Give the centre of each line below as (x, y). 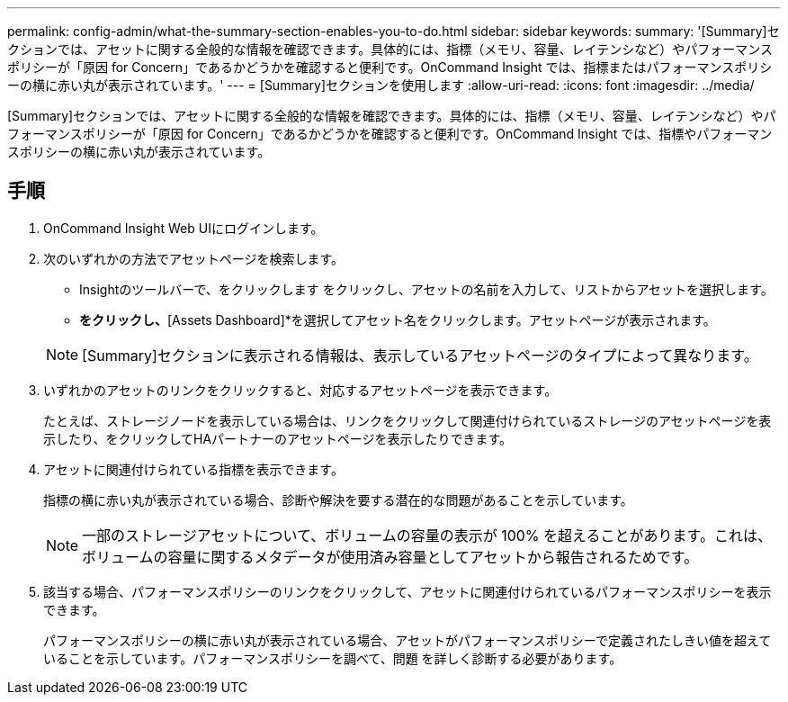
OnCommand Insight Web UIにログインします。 (184, 228)
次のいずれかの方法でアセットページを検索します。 (194, 258)
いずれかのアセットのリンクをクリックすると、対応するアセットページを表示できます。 (300, 390)
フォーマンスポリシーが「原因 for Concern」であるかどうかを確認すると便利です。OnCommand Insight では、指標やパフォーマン (390, 134)
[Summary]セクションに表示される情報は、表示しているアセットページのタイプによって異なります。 (420, 355)
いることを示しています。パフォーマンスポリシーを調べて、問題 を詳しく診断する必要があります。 (333, 658)
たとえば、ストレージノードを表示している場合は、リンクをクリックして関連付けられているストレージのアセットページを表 (407, 420)
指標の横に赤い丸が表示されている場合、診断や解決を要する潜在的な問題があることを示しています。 (338, 499)
